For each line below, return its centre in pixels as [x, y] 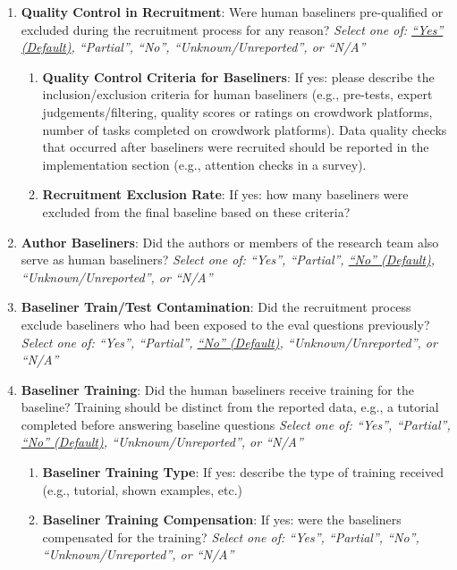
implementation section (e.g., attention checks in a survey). [204, 164]
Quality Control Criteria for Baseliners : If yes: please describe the [238, 76]
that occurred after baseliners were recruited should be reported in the [236, 147]
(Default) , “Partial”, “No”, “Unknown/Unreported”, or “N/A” [193, 47]
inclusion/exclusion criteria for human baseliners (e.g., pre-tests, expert [237, 94]
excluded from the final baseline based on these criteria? [196, 211]
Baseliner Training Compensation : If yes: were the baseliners [222, 520]
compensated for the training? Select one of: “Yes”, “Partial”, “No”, [231, 536]
